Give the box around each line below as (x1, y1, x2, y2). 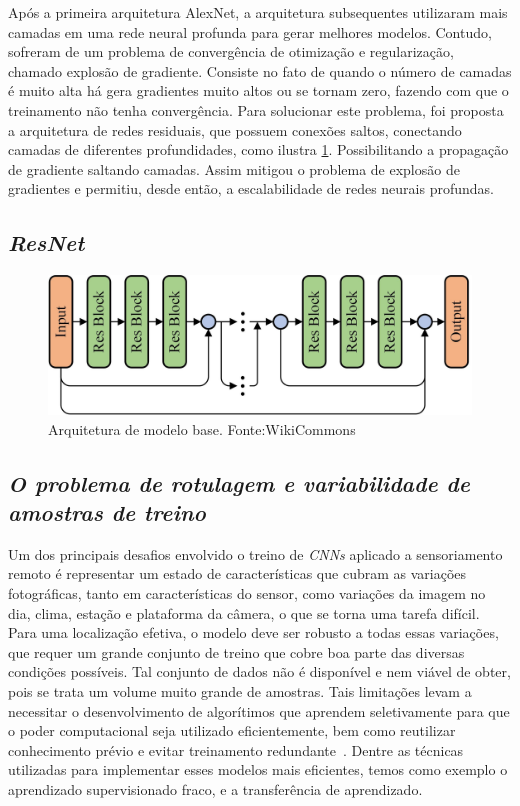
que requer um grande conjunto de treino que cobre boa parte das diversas (8, 641, 465, 662)
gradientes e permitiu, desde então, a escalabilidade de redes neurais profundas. (8, 178, 494, 199)
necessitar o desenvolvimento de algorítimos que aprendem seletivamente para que (8, 700, 510, 721)
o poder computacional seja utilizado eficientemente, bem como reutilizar (8, 720, 456, 741)
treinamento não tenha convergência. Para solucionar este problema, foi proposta (8, 99, 504, 120)
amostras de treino (8, 497, 206, 528)
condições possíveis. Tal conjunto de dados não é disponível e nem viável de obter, (8, 661, 511, 682)
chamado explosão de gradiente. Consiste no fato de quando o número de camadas (8, 60, 512, 81)
